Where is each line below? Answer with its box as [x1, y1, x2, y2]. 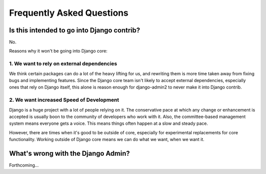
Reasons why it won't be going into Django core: [9, 48, 108, 54]
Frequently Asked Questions [9, 7, 129, 18]
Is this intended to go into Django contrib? [9, 26, 140, 34]
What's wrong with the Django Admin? [9, 149, 130, 157]
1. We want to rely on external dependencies [9, 60, 118, 67]
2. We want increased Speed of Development [9, 96, 119, 103]
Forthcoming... [9, 162, 39, 168]
